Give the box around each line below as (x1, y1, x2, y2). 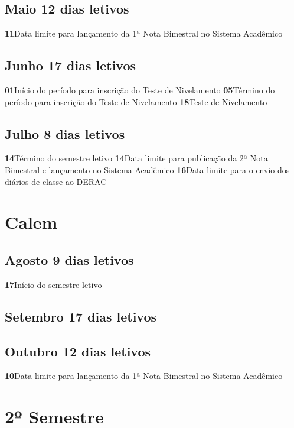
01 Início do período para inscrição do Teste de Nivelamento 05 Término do (5, 84, 275, 96)
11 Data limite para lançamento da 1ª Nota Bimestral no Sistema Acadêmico (5, 27, 283, 40)
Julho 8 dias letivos (5, 124, 125, 142)
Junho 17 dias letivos (5, 56, 136, 74)
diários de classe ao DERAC (5, 175, 107, 187)
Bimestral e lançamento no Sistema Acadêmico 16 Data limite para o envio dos (5, 163, 290, 176)
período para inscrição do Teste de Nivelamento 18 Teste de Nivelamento (5, 95, 267, 108)
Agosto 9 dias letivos (5, 250, 134, 268)
